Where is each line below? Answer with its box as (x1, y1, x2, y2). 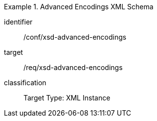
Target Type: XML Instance (23, 94, 111, 102)
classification (4, 78, 46, 87)
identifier (4, 18, 33, 26)
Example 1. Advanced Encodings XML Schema (4, 2, 154, 11)
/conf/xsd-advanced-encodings (23, 33, 127, 41)
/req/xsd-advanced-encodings (23, 63, 123, 72)
